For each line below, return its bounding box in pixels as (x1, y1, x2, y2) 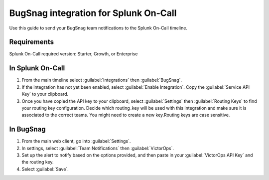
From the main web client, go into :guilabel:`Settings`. (21, 138, 131, 144)
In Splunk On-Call (9, 64, 65, 72)
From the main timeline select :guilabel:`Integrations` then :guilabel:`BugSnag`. (21, 77, 182, 83)
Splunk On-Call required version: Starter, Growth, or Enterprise (9, 51, 138, 57)
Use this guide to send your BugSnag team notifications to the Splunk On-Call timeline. (9, 25, 188, 31)
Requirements (9, 38, 54, 46)
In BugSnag (9, 125, 46, 134)
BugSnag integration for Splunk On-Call (9, 7, 177, 18)
